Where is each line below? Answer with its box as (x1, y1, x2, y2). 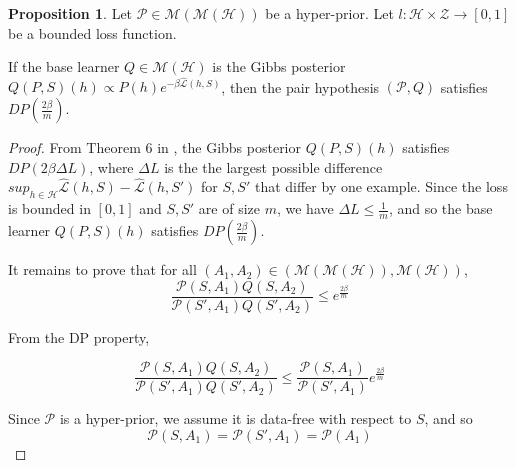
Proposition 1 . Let (8, 3, 133, 23)
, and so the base (388, 198, 493, 219)
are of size (198, 198, 261, 219)
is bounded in (8, 198, 91, 219)
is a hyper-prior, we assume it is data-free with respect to (59, 408, 412, 429)
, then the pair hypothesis (221, 76, 380, 97)
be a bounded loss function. (8, 22, 177, 43)
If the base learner (8, 56, 120, 77)
